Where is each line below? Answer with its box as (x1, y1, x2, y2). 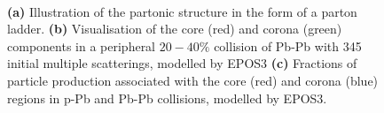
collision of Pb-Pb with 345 (214, 36, 362, 55)
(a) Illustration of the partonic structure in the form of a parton (7, 2, 357, 20)
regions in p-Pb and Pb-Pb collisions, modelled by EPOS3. (7, 88, 327, 107)
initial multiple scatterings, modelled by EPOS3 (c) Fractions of (7, 54, 357, 72)
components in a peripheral (7, 36, 156, 55)
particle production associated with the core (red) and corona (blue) (7, 71, 379, 89)
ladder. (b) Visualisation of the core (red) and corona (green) (7, 19, 342, 38)
